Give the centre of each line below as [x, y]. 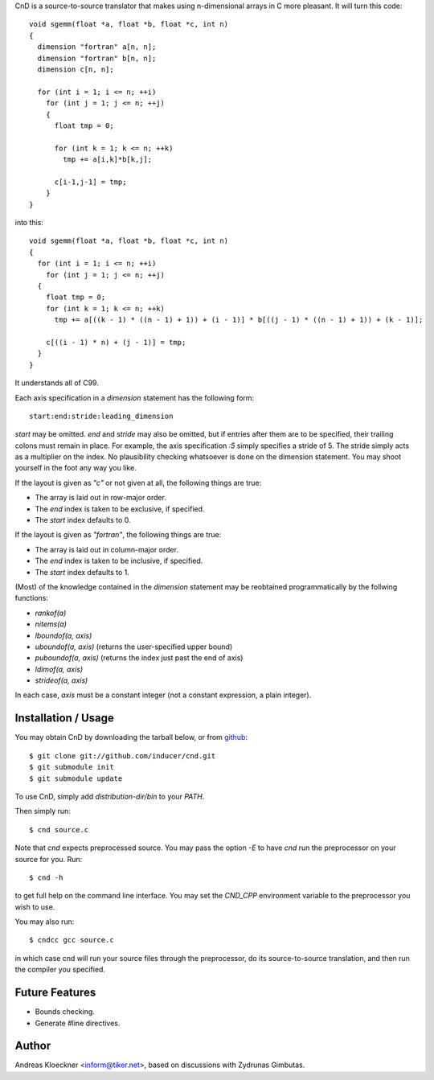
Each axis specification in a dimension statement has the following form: [135, 397]
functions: [31, 598]
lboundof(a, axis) [63, 635]
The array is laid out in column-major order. [106, 549]
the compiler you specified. [60, 970]
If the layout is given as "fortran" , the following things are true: [118, 535]
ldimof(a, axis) [59, 669]
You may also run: [45, 922]
